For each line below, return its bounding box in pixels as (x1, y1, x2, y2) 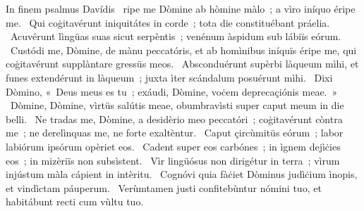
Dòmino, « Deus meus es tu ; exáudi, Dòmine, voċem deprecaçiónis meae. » (6, 84, 338, 98)
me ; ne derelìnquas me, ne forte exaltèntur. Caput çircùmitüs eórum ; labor (6, 125, 344, 140)
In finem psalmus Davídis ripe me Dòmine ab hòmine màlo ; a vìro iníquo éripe (6, 1, 356, 15)
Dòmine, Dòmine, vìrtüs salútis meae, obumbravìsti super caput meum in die (10, 98, 344, 113)
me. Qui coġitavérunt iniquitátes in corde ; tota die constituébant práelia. (6, 15, 330, 30)
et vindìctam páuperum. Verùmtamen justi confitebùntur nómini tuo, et (6, 180, 322, 195)
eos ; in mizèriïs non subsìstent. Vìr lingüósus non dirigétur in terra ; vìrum (6, 153, 340, 167)
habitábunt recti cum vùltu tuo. (6, 194, 144, 209)
